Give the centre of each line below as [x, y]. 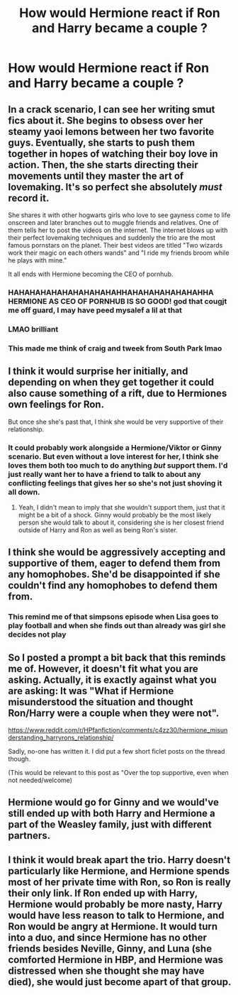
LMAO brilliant [33, 329]
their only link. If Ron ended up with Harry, [103, 893]
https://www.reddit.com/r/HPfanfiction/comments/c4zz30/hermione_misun [118, 730]
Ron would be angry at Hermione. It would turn [113, 927]
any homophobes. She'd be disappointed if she [114, 575]
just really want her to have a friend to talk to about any [104, 474]
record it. [29, 198]
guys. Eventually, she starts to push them [102, 142]
